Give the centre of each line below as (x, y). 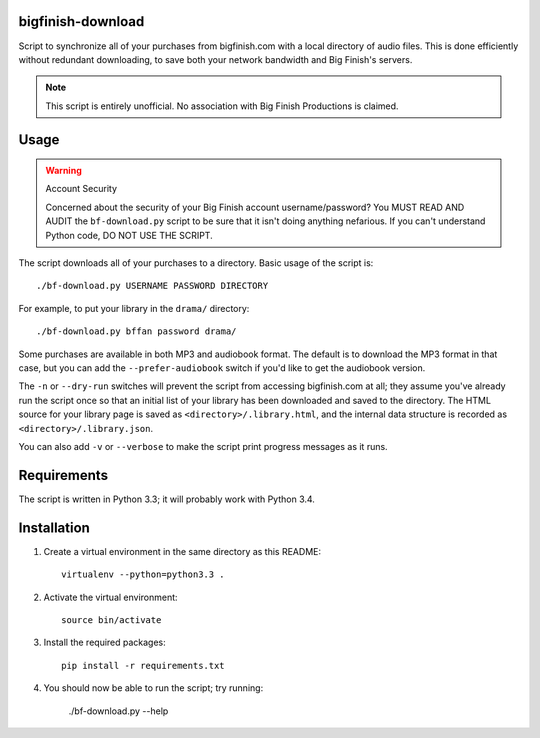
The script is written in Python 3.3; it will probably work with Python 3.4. (166, 499)
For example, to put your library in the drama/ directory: (134, 308)
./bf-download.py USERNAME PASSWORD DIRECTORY (152, 286)
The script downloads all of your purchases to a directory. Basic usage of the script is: (196, 263)
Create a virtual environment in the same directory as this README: (182, 551)
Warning (63, 171)
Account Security (81, 189)
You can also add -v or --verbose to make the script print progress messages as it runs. (203, 446)
